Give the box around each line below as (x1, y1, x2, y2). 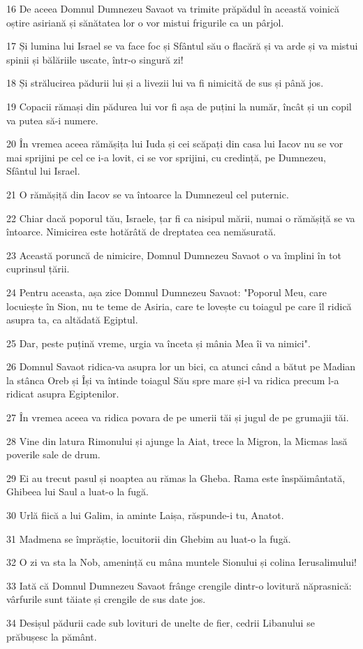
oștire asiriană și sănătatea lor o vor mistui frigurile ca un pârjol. (6, 15, 284, 29)
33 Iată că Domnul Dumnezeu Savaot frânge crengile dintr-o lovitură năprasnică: (6, 578, 352, 592)
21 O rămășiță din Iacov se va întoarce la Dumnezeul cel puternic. (6, 187, 289, 201)
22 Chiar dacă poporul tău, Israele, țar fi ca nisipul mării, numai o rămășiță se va (6, 210, 355, 225)
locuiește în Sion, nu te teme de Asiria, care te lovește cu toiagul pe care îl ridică (6, 298, 352, 313)
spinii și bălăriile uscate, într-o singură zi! (6, 52, 184, 66)
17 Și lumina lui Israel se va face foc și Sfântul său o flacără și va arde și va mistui (6, 38, 358, 53)
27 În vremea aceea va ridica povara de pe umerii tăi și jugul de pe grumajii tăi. (6, 410, 349, 425)
